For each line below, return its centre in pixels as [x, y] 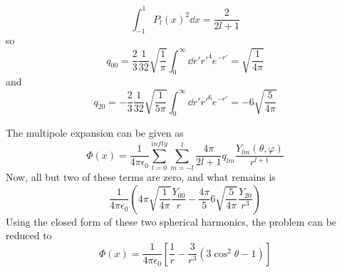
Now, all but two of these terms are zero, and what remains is [141, 177]
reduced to [29, 235]
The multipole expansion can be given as [95, 133]
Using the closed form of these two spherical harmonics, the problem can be [171, 221]
